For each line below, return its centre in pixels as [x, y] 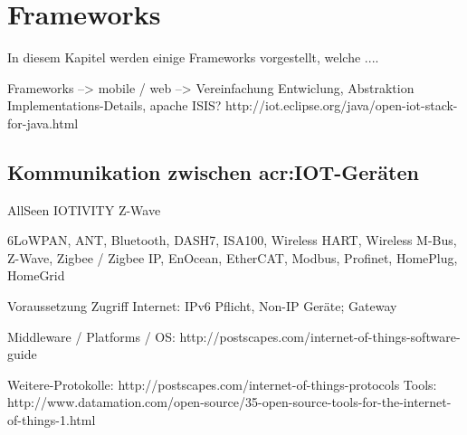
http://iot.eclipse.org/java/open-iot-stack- [342, 105]
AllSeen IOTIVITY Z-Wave [84, 209]
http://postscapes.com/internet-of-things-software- [320, 336]
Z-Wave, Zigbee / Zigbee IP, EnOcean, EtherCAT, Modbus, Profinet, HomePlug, [233, 257]
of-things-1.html [52, 420]
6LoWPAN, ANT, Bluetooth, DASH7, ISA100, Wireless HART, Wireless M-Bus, [232, 240]
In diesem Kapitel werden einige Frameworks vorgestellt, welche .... [193, 57]
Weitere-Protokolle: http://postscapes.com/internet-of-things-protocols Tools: [222, 384]
